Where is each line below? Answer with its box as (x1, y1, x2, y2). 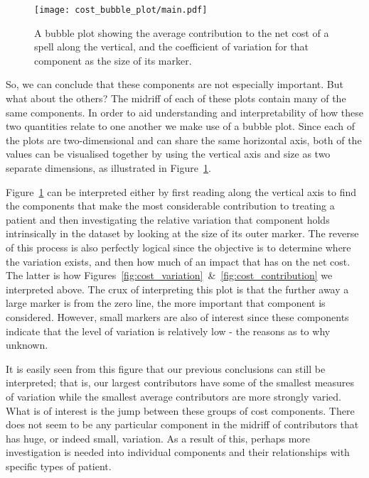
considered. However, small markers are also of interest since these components (6, 309, 349, 324)
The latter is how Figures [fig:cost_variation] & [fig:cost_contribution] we (6, 268, 333, 283)
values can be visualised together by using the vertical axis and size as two (6, 146, 331, 161)
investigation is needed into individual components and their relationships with (6, 445, 350, 460)
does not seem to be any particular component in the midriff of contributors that (6, 417, 359, 432)
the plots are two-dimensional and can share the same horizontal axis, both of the (6, 132, 362, 147)
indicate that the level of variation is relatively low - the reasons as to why (6, 323, 331, 338)
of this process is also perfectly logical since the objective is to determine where (6, 239, 351, 254)
